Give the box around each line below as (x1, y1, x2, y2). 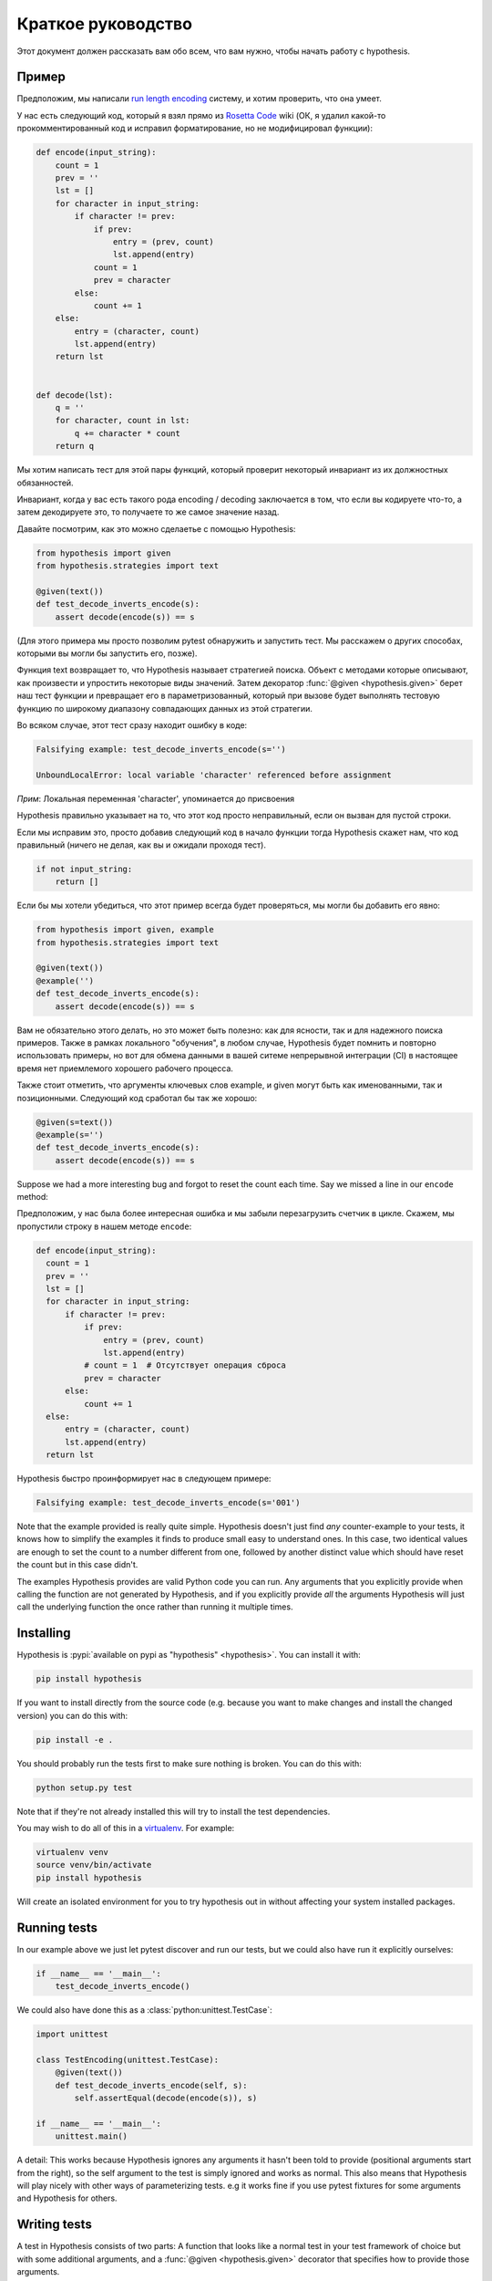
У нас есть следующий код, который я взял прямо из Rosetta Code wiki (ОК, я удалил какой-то (16, 109, 386, 120)
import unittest (36, 2029, 109, 2039)
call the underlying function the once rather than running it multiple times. (16, 1601, 293, 1612)
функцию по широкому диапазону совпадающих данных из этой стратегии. (16, 703, 313, 713)
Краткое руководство (16, 14, 193, 34)
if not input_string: (36, 863, 133, 874)
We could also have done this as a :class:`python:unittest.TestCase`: (16, 2005, 272, 2015)
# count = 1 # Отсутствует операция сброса (83, 1360, 286, 1370)
